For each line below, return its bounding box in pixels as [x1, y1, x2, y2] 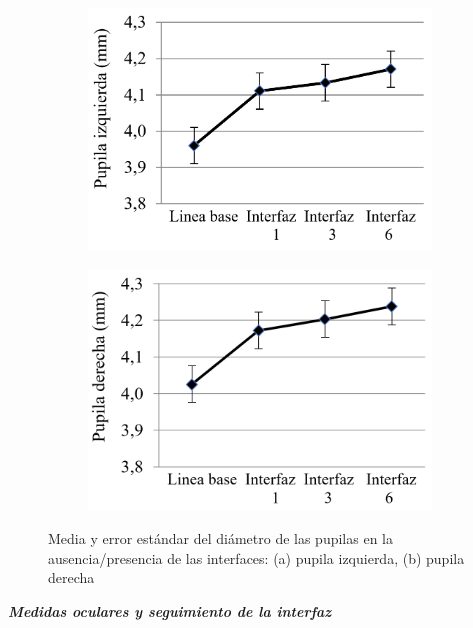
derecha [48, 567, 95, 588]
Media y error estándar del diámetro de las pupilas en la [48, 528, 393, 548]
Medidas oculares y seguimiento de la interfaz [8, 600, 332, 621]
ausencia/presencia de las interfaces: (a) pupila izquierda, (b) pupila [48, 547, 465, 568]
